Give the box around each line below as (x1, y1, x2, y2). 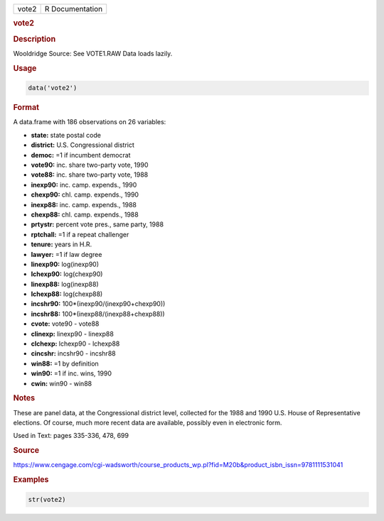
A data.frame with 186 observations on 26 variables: (13, 118, 166, 126)
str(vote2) (28, 495, 66, 503)
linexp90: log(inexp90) (31, 260, 100, 268)
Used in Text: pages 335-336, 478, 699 (13, 432, 129, 440)
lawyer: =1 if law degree (31, 250, 102, 258)
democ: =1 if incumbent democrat (31, 150, 131, 159)
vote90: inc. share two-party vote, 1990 (31, 160, 149, 169)
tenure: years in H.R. (31, 240, 92, 248)
